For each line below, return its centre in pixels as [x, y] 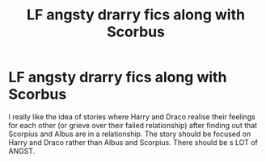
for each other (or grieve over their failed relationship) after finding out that [133, 125]
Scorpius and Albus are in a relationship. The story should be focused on [130, 134]
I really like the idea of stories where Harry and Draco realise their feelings [132, 116]
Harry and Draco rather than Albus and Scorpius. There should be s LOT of [133, 142]
